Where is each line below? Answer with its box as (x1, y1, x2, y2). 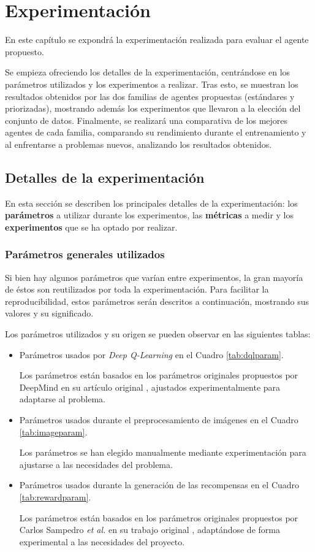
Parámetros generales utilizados (5, 247, 165, 262)
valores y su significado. (5, 307, 94, 320)
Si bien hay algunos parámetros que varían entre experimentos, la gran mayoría (5, 270, 303, 283)
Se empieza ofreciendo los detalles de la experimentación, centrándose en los (5, 66, 290, 79)
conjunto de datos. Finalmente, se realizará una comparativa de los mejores (5, 113, 288, 126)
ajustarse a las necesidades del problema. (19, 458, 173, 470)
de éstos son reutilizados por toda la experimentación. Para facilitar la (5, 283, 269, 296)
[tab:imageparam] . (19, 425, 88, 438)
